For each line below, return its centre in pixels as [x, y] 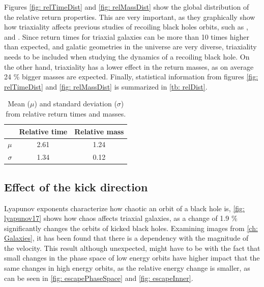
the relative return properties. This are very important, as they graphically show [130, 17]
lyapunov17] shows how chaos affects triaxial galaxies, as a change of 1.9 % [121, 218]
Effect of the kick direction [76, 186]
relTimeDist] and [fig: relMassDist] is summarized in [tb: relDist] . [106, 86]
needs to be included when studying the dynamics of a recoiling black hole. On [127, 56]
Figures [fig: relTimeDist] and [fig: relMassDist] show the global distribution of [127, 7]
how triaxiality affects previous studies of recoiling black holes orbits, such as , [126, 27]
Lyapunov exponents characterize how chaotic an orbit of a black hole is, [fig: [124, 208]
